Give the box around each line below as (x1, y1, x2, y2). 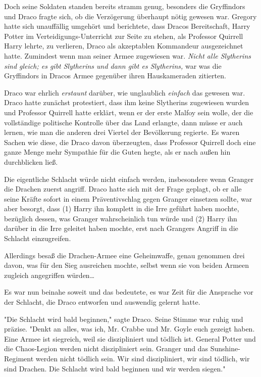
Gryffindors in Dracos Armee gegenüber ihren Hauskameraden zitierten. (4, 70, 226, 81)
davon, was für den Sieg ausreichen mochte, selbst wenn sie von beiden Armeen (4, 260, 249, 270)
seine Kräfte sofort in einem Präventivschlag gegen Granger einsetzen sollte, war (4, 193, 252, 204)
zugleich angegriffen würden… (4, 269, 95, 280)
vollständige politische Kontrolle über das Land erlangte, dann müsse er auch (4, 117, 243, 127)
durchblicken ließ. (4, 156, 58, 167)
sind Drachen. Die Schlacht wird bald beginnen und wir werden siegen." (4, 363, 226, 373)
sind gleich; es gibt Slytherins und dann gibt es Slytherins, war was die (4, 60, 222, 71)
